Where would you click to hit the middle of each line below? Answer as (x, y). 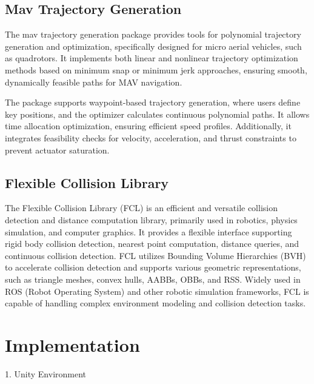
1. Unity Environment (46, 373)
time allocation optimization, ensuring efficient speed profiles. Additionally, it (148, 126)
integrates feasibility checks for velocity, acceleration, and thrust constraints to (151, 137)
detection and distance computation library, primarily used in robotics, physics (151, 219)
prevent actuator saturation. (57, 150)
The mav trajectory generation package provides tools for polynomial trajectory (153, 34)
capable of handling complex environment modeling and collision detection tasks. (155, 303)
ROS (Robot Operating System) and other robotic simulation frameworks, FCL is (157, 291)
